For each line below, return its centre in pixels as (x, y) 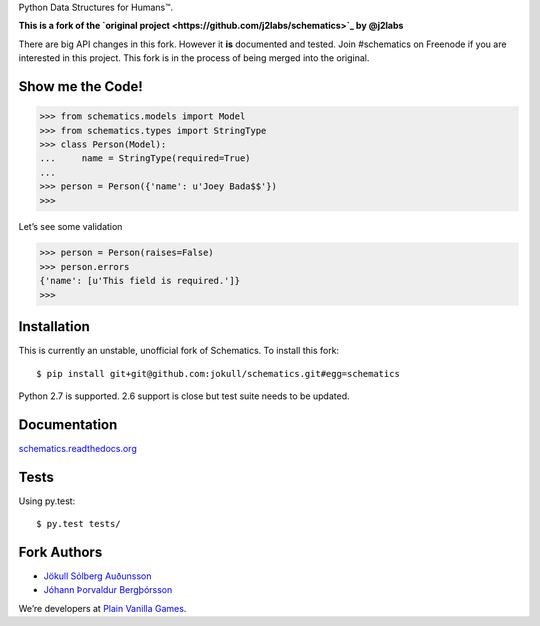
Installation (54, 326)
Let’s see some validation (70, 226)
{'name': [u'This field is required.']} (139, 281)
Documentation (68, 424)
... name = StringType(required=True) (145, 158)
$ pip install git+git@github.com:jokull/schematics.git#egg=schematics (218, 373)
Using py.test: (47, 501)
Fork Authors (60, 551)
